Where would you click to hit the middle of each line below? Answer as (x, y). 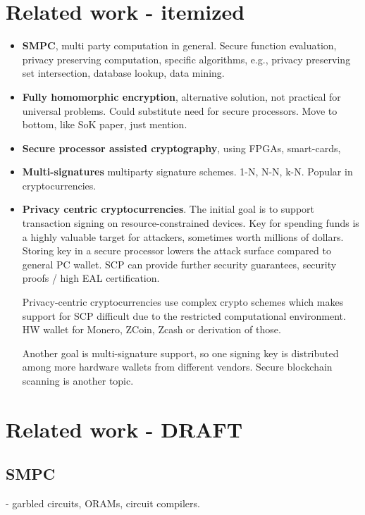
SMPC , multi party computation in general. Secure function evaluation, (179, 45)
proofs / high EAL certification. (91, 278)
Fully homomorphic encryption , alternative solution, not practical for (181, 96)
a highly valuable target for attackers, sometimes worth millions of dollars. (183, 236)
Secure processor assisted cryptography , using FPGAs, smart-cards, (181, 148)
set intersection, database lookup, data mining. (123, 73)
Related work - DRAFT (124, 429)
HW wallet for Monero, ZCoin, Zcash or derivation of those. (151, 329)
